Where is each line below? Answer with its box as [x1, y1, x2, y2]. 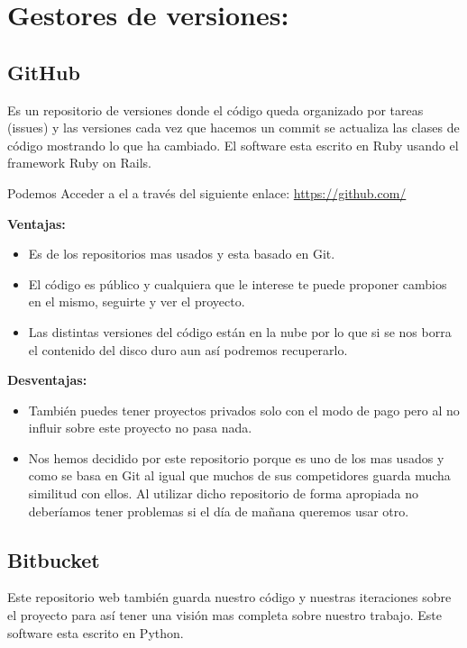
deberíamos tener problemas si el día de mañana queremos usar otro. [28, 501, 409, 520]
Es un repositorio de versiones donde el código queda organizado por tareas [7, 100, 424, 119]
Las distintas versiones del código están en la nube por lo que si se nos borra [28, 322, 452, 341]
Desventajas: [7, 370, 87, 389]
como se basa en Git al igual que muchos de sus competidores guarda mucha [28, 466, 451, 485]
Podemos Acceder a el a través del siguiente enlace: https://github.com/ [7, 183, 407, 202]
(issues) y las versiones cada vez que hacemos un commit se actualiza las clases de [7, 118, 460, 137]
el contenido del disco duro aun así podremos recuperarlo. [28, 340, 348, 359]
